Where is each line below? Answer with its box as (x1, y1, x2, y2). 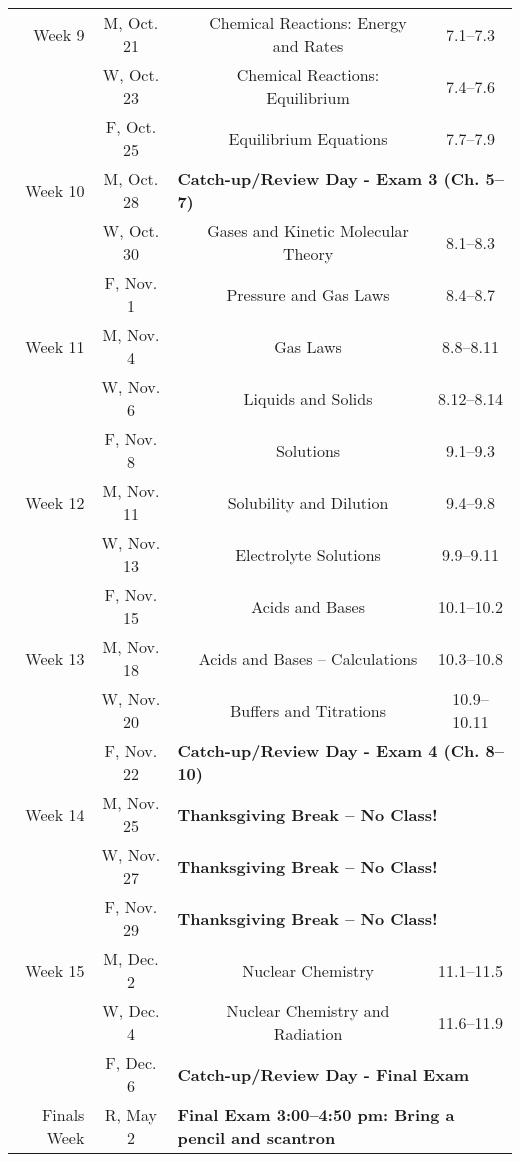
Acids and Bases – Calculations (198, 646, 418, 670)
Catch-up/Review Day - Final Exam (177, 1062, 470, 1086)
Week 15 (25, 958, 85, 982)
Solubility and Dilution (227, 490, 389, 514)
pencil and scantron (177, 1126, 336, 1149)
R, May (104, 1103, 158, 1126)
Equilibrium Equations (228, 126, 388, 150)
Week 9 (33, 22, 85, 46)
